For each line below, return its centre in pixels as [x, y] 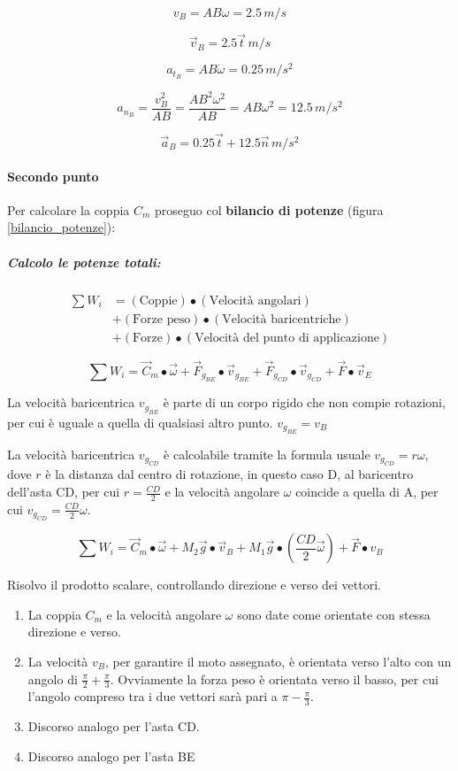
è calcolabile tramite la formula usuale [267, 455]
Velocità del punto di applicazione [287, 338]
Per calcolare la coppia [69, 209]
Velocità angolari [255, 301]
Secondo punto [53, 176]
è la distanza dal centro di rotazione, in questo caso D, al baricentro [229, 474]
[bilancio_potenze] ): [61, 227]
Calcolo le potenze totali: [84, 262]
